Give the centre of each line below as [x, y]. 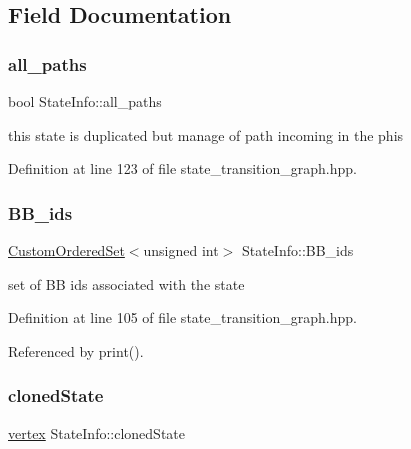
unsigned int [181, 250]
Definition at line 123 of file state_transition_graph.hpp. [182, 168]
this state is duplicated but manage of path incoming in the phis [206, 134]
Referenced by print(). [76, 350]
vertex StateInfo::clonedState [97, 432]
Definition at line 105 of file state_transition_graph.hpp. [182, 317]
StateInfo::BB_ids [297, 250]
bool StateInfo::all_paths [85, 101]
